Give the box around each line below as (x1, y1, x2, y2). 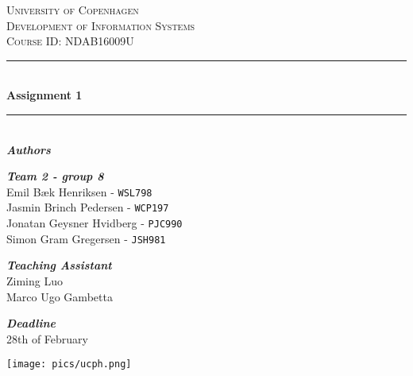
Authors (6, 141, 51, 157)
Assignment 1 (6, 87, 83, 103)
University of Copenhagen (6, 2, 139, 17)
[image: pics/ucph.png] (6, 359, 132, 370)
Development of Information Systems (6, 17, 195, 33)
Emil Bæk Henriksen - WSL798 (6, 183, 152, 200)
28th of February (6, 330, 88, 347)
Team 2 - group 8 (6, 168, 104, 184)
